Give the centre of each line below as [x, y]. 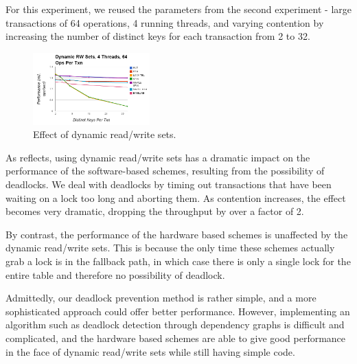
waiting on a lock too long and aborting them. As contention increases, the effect [176, 197]
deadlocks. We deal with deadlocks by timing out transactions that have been [169, 184]
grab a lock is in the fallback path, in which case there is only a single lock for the [178, 261]
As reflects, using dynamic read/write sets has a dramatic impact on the [158, 157]
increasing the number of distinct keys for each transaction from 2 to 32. [158, 36]
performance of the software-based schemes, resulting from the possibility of [165, 171]
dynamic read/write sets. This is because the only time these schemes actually [170, 248]
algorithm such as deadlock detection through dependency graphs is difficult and [175, 325]
